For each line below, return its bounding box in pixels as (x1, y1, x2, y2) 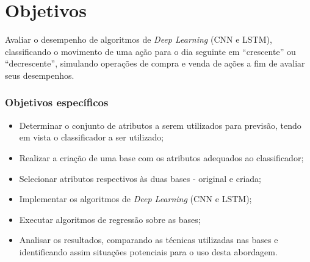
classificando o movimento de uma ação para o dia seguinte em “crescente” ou (5, 45, 296, 57)
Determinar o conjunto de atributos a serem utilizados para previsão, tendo (19, 118, 301, 131)
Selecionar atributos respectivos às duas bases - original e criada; (19, 172, 262, 184)
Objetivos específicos (5, 95, 109, 110)
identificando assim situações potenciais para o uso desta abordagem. (19, 245, 278, 258)
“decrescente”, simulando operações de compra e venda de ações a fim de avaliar (5, 57, 305, 70)
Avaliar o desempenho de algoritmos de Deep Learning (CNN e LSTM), (5, 33, 272, 46)
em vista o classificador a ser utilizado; (19, 131, 164, 144)
